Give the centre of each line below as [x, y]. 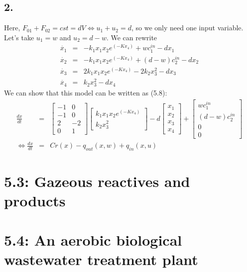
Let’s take [19, 37]
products [35, 201]
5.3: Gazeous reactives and [97, 181]
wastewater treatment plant [101, 259]
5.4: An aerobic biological [93, 239]
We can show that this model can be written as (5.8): [86, 93]
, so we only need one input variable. [187, 28]
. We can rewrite [132, 37]
